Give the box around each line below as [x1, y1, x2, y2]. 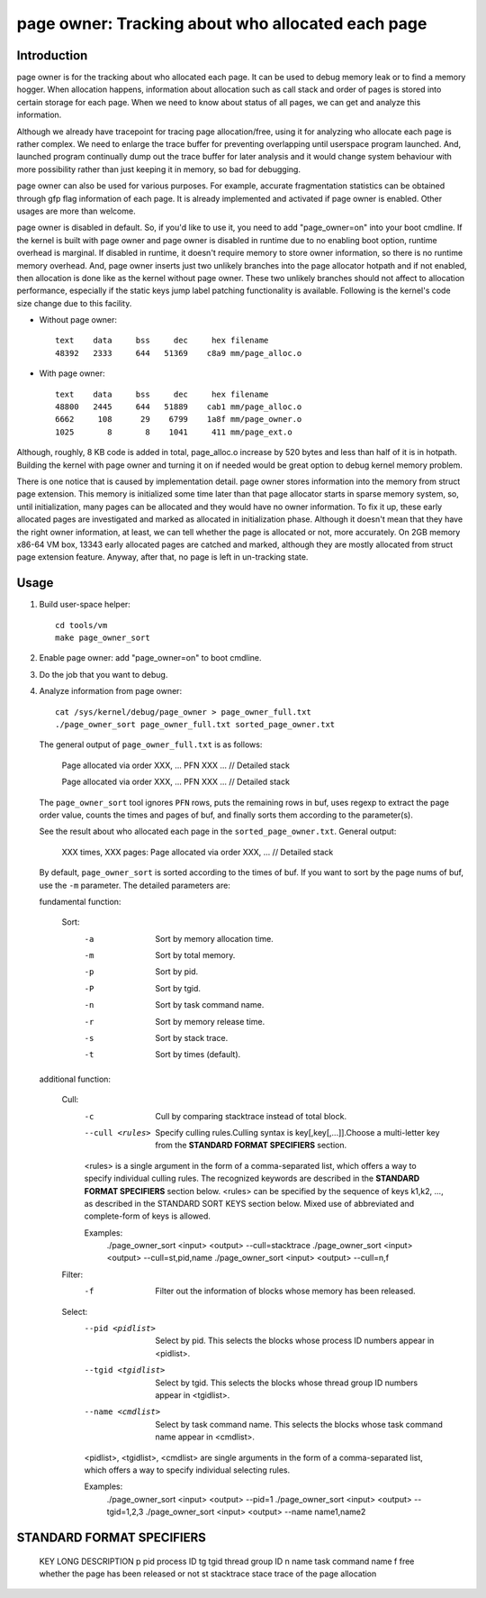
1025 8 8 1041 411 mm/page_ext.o [55, 426, 292, 437]
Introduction [16, 48, 88, 63]
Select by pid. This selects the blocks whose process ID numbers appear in [155, 1335, 435, 1347]
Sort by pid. [155, 966, 199, 977]
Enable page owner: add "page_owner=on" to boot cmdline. [39, 653, 262, 663]
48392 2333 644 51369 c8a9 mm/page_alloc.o [55, 348, 302, 358]
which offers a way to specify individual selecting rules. [84, 1465, 291, 1475]
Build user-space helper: [39, 599, 130, 610]
